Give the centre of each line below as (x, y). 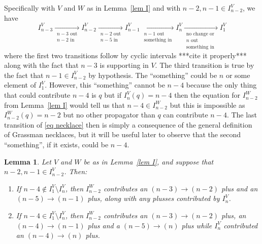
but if (113, 95)
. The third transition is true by (205, 65)
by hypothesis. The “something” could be (153, 75)
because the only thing (221, 85)
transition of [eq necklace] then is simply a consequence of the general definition (128, 124)
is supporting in (124, 65)
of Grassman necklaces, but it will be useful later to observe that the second (123, 134)
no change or (200, 34)
